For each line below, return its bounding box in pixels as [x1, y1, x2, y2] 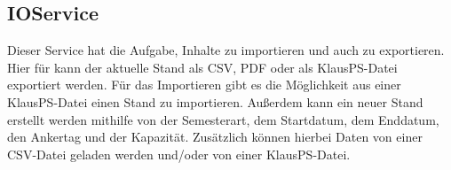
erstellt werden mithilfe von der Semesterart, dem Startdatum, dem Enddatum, [7, 110, 439, 128]
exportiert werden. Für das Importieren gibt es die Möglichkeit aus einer [7, 75, 401, 94]
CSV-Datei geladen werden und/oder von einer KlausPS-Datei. [7, 144, 351, 163]
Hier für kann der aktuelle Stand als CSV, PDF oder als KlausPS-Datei [7, 58, 398, 76]
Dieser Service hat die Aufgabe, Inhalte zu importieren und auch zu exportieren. [7, 41, 445, 59]
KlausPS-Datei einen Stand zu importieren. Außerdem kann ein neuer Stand [7, 92, 423, 111]
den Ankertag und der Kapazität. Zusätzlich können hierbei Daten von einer [7, 127, 423, 146]
